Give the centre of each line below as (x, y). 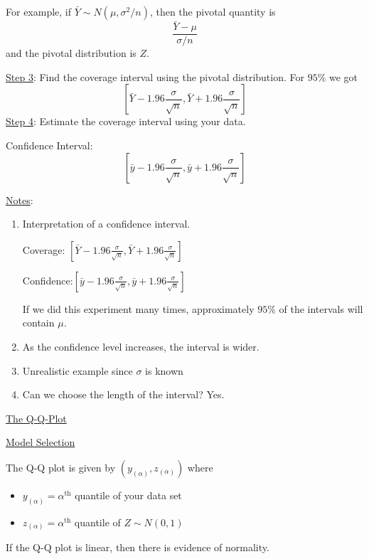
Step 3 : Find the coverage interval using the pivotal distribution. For (155, 76)
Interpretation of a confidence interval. (106, 224)
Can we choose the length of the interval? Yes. (123, 394)
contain (38, 323)
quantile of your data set (128, 495)
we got (343, 76)
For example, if (39, 11)
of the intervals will (321, 308)
